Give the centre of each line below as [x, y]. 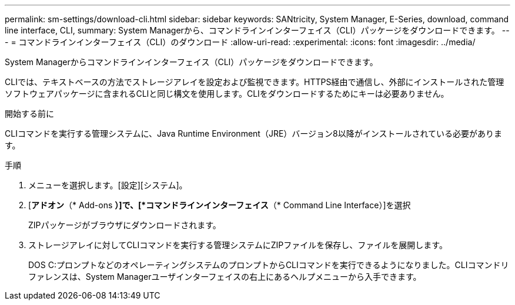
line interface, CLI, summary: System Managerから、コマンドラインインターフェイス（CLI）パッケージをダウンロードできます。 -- [257, 30]
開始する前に [29, 113]
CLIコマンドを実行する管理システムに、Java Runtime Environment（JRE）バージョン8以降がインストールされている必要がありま [254, 133]
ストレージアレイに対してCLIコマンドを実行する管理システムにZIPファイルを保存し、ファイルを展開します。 [238, 245]
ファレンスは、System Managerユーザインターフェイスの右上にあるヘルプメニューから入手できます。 [225, 277]
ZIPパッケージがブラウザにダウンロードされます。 [125, 225]
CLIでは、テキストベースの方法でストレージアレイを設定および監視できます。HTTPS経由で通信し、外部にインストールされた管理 [255, 82]
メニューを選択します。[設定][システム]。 [108, 185]
